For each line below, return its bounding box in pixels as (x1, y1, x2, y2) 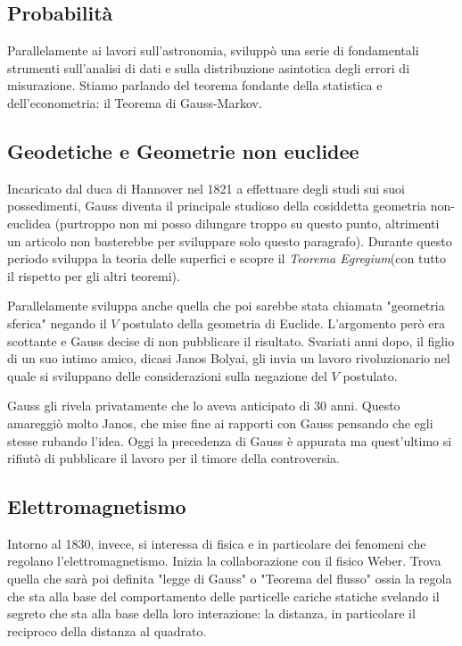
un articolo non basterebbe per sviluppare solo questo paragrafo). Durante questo (7, 231, 452, 250)
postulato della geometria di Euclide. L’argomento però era (122, 313, 445, 332)
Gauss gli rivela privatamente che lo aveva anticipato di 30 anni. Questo (7, 396, 400, 415)
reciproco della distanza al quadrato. (7, 621, 207, 640)
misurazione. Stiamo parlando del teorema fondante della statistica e (7, 76, 383, 95)
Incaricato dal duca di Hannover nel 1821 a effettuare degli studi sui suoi (7, 178, 406, 197)
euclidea (7, 213, 51, 232)
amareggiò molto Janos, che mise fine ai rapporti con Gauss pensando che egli (7, 413, 433, 432)
